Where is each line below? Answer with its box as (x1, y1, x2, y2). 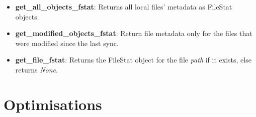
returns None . (15, 64, 58, 74)
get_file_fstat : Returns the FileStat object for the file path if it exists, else (15, 54, 251, 65)
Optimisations (4, 93, 102, 114)
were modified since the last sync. (15, 37, 119, 48)
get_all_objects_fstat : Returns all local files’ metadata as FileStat (15, 1, 232, 11)
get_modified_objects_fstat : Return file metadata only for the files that (15, 28, 252, 38)
